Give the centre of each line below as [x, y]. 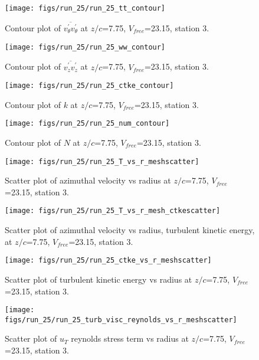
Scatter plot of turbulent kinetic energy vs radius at [99, 279]
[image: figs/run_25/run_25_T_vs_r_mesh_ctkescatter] [113, 211]
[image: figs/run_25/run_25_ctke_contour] [89, 86]
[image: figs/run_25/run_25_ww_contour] [85, 47]
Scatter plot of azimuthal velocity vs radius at [88, 180]
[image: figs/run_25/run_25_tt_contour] [85, 8]
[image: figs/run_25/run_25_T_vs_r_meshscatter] [102, 161]
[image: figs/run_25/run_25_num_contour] [87, 124]
